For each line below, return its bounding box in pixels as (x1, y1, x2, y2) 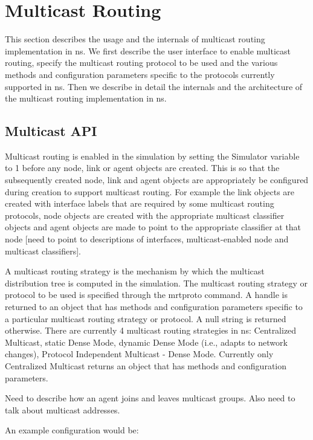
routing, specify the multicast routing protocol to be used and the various (5, 56, 278, 69)
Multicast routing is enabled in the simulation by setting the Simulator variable (5, 149, 300, 162)
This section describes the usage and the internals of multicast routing (5, 33, 265, 45)
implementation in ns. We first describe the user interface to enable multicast (5, 44, 291, 57)
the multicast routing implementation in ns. (5, 92, 167, 105)
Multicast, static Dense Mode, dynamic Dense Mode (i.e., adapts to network (5, 335, 288, 348)
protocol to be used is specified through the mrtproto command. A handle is (5, 288, 288, 301)
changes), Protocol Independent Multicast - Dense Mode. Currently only (5, 348, 274, 360)
